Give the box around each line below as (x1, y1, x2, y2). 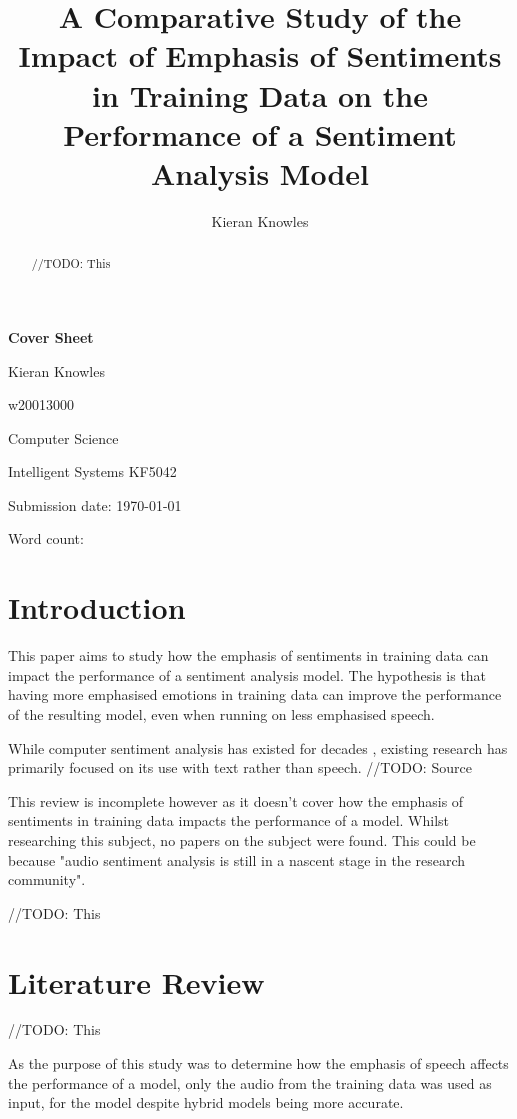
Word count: (8, 528, 84, 549)
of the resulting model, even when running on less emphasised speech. (8, 703, 435, 724)
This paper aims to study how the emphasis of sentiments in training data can (8, 645, 489, 666)
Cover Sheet (8, 326, 94, 347)
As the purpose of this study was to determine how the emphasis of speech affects (8, 1053, 509, 1074)
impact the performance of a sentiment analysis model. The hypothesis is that (8, 664, 487, 685)
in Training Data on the (92, 74, 428, 115)
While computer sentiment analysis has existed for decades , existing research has (8, 737, 508, 758)
